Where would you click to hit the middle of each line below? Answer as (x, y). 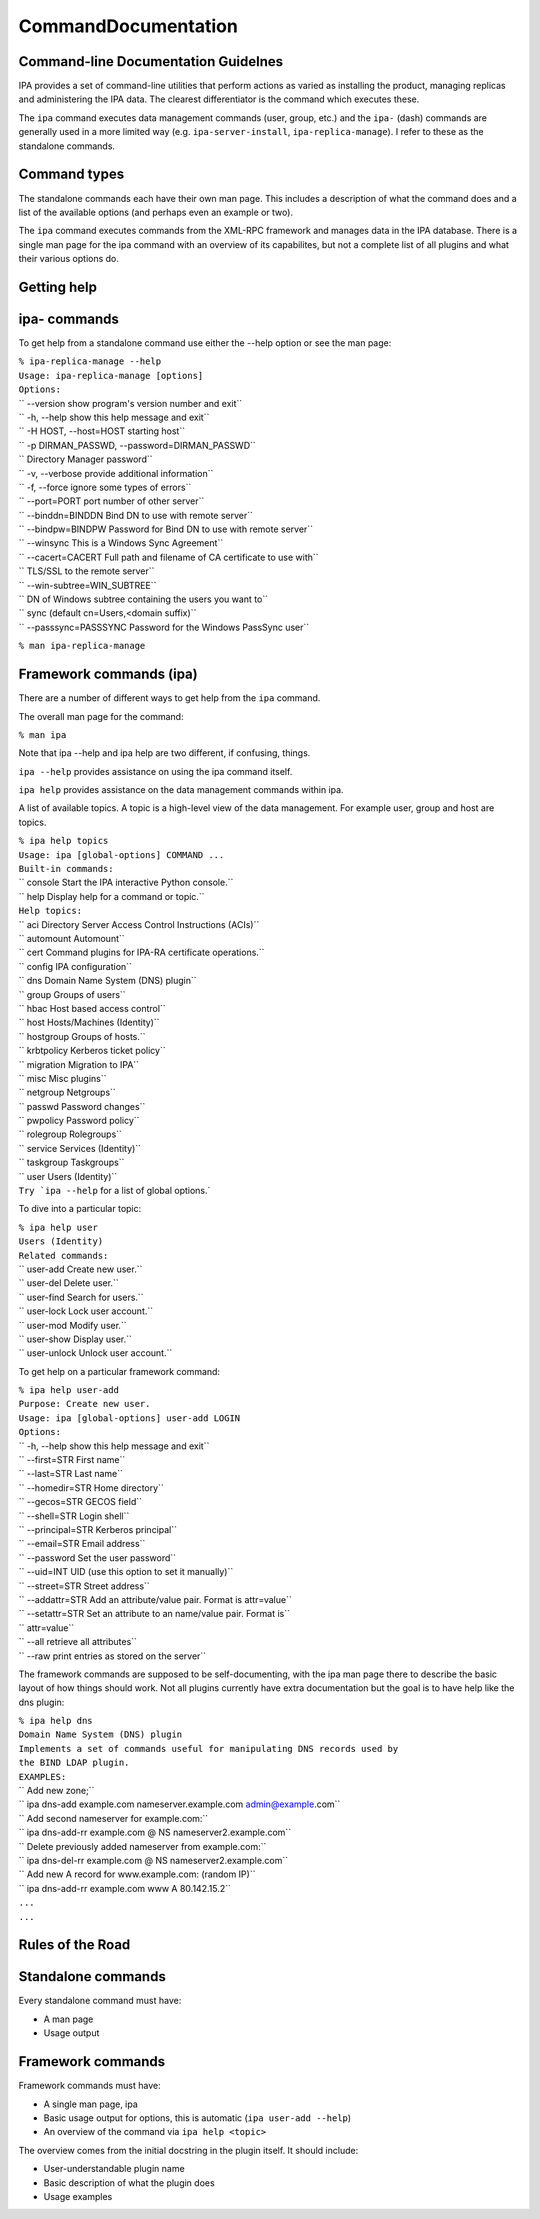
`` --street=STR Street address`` (84, 1586)
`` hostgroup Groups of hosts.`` (82, 1036)
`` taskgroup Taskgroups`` (71, 1162)
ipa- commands (68, 318)
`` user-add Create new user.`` (80, 1269)
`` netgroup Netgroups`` (67, 1092)
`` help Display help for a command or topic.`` (111, 896)
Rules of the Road (74, 1945)
